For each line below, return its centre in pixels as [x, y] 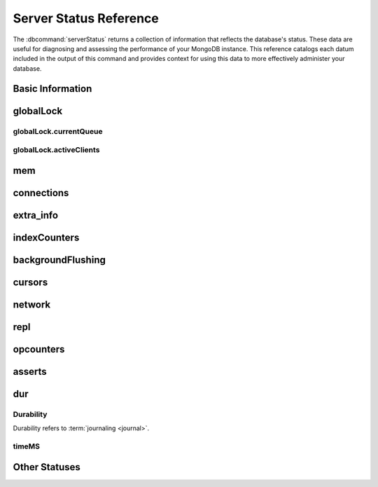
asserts [30, 371]
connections [41, 193]
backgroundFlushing [59, 260]
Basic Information [52, 89]
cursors [30, 282]
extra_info [36, 215]
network [32, 304]
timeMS [27, 446]
